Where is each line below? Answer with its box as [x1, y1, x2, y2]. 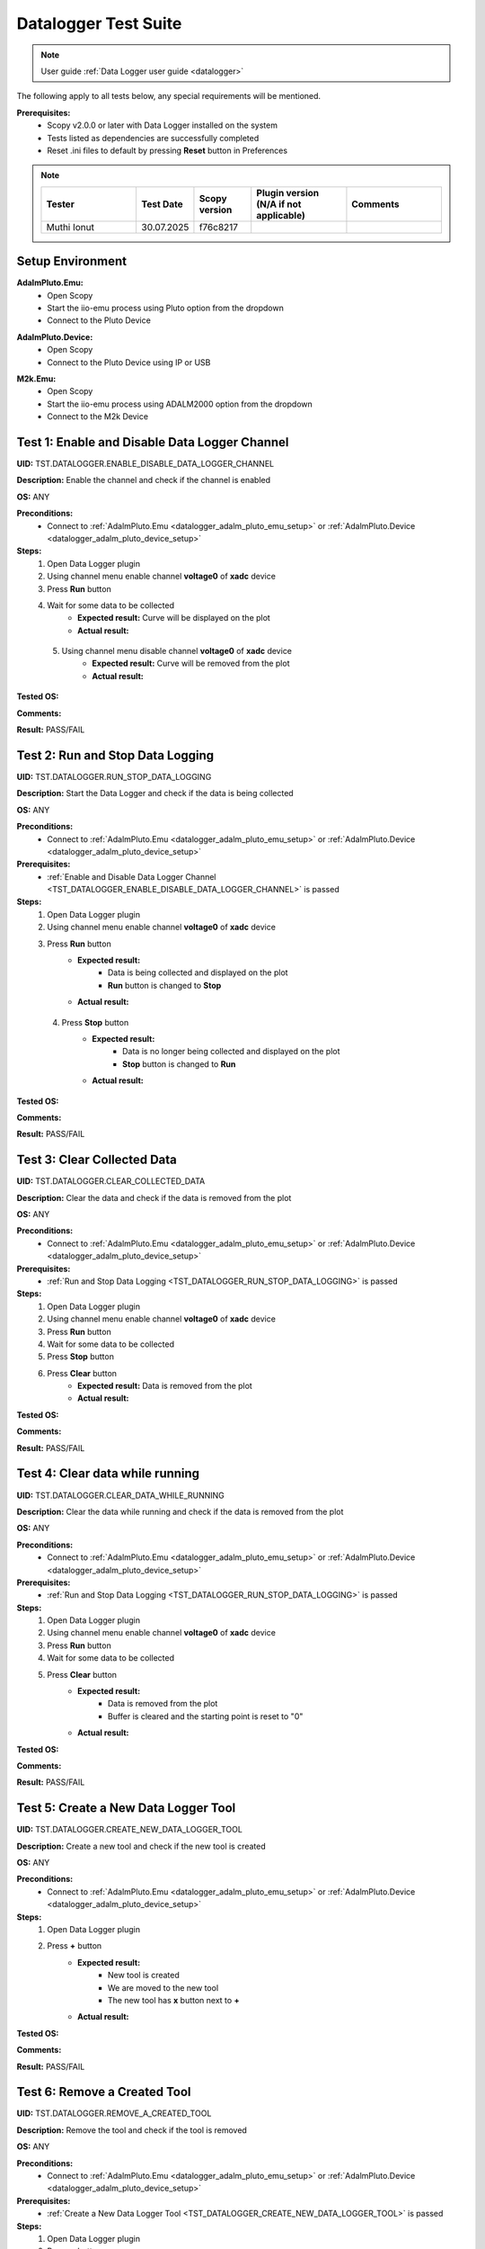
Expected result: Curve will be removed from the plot [92, 658, 290, 669]
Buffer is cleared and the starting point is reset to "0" [108, 1710, 304, 1722]
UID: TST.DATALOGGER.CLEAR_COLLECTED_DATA [16, 1176, 206, 1187]
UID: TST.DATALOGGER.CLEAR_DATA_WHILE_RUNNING [16, 1490, 225, 1501]
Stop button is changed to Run [122, 1058, 236, 1070]
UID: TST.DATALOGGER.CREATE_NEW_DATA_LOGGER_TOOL [16, 1824, 242, 1835]
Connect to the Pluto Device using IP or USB [47, 356, 211, 368]
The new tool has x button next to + [108, 1994, 240, 2005]
